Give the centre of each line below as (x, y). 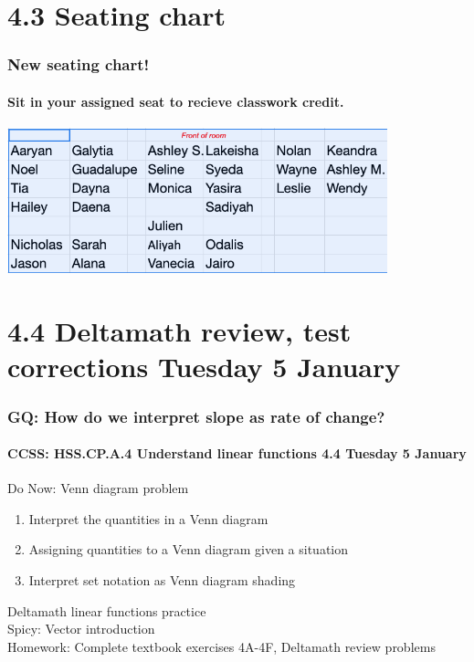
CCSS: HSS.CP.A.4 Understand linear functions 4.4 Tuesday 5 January (237, 453)
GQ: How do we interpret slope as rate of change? (196, 416)
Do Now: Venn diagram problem (98, 488)
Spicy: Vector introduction (81, 629)
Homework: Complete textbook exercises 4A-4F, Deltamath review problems (221, 646)
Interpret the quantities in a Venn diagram (148, 518)
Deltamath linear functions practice (107, 610)
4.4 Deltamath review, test (179, 331)
